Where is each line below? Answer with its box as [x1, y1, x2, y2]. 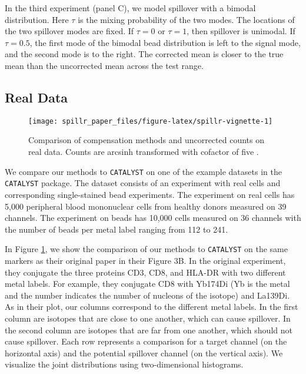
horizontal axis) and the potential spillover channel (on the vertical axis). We [5, 346, 283, 359]
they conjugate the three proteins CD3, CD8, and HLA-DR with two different [5, 266, 286, 278]
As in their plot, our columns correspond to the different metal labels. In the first [5, 300, 298, 313]
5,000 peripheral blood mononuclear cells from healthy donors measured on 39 [5, 200, 287, 212]
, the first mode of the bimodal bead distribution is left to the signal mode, [29, 36, 301, 48]
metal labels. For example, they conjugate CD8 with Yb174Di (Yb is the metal [5, 277, 290, 290]
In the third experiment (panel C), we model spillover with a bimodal [5, 2, 256, 14]
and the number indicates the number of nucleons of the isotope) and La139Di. [5, 289, 290, 301]
